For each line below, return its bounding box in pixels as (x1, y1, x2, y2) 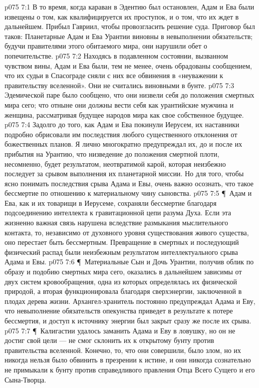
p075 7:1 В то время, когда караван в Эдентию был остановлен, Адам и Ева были (5, 2, 254, 12)
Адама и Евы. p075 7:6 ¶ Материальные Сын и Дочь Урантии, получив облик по (5, 256, 254, 267)
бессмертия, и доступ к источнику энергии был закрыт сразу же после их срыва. (5, 315, 251, 325)
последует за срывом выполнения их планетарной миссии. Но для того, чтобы (5, 168, 244, 179)
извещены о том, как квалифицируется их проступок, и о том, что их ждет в (5, 11, 239, 22)
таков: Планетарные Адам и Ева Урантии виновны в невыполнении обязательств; (5, 31, 253, 41)
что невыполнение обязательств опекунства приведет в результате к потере (5, 305, 233, 316)
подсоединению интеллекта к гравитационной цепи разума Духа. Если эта (5, 207, 231, 218)
